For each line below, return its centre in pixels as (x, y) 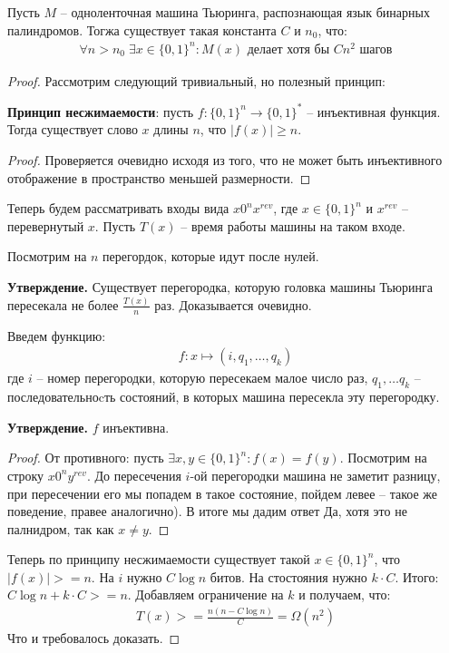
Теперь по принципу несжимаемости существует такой (159, 559)
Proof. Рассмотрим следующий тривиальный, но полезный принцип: (196, 80)
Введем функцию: (57, 335)
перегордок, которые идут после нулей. (211, 256)
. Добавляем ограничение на (205, 595)
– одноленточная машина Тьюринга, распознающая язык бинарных (245, 12)
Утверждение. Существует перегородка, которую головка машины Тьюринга (220, 286)
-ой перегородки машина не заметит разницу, (315, 475)
